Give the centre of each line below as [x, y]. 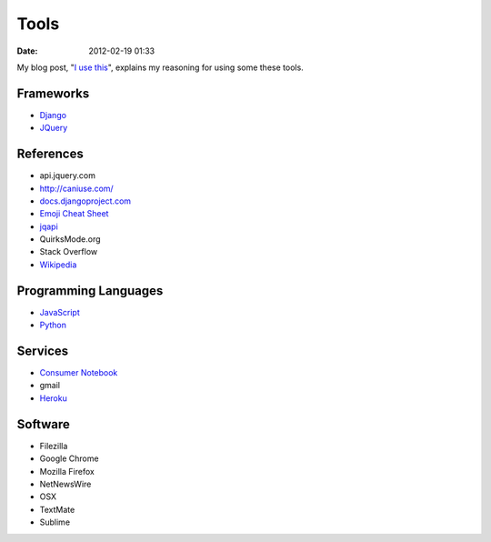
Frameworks [53, 93]
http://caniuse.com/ [76, 188]
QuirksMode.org [70, 239]
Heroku [53, 398]
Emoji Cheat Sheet [74, 214]
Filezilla [54, 446]
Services [43, 351]
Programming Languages [90, 291]
